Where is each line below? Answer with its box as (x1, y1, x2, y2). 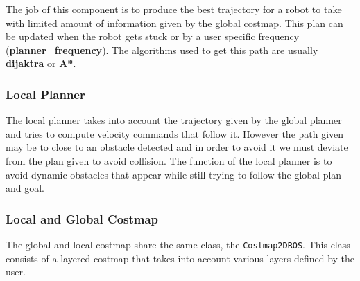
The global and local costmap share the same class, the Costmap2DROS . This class (6, 237, 350, 251)
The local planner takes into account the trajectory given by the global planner (6, 113, 342, 127)
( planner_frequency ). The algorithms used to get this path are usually (6, 42, 318, 57)
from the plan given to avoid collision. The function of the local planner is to (6, 153, 332, 167)
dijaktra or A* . (6, 56, 76, 71)
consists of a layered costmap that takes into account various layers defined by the (6, 251, 355, 265)
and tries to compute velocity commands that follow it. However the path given (6, 126, 344, 140)
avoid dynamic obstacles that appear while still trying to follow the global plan (6, 167, 342, 181)
